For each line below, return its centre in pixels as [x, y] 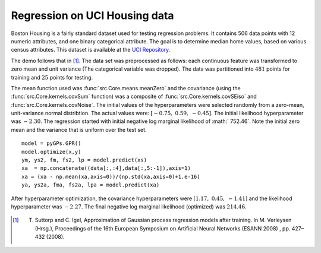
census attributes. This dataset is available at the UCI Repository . [91, 50]
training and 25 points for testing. [52, 77]
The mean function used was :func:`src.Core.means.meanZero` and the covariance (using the [126, 88]
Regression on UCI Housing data [93, 15]
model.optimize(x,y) [51, 152]
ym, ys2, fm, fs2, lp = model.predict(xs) [84, 160]
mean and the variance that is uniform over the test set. [79, 129]
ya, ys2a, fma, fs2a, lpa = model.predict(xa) [91, 185]
